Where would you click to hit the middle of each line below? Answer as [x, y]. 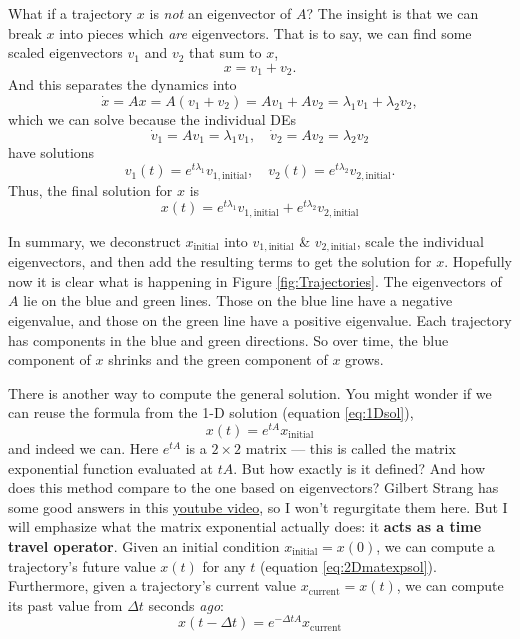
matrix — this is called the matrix [350, 447]
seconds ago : [186, 604]
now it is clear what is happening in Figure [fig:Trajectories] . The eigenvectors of [255, 280]
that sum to [225, 52]
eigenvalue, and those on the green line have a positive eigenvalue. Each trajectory [260, 319]
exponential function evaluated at [110, 467]
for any [224, 565]
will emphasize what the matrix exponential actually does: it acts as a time [245, 526]
